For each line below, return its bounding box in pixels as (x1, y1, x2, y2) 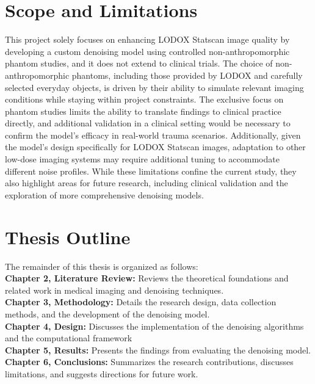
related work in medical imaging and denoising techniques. (5, 283, 224, 296)
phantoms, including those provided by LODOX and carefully (71, 68, 303, 81)
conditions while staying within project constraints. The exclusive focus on (5, 93, 284, 106)
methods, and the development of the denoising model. (5, 307, 210, 320)
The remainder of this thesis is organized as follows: (5, 259, 198, 272)
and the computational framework (5, 331, 132, 344)
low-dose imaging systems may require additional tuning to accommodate (5, 153, 280, 165)
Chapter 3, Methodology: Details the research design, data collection (5, 295, 277, 308)
